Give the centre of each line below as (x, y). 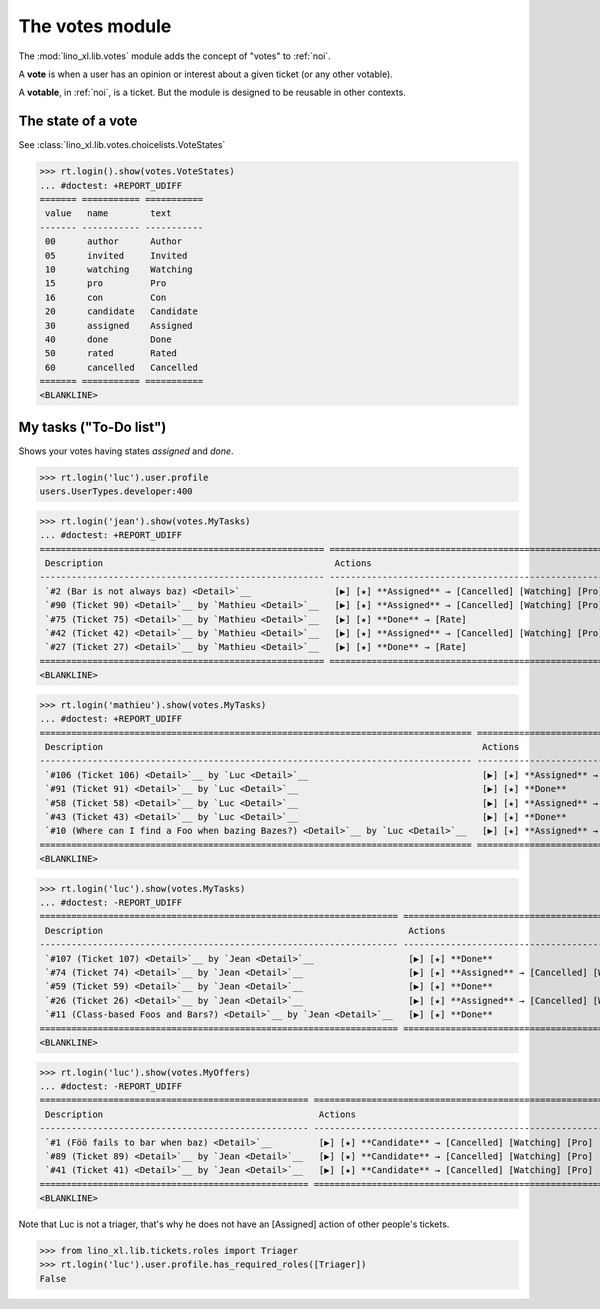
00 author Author (114, 241)
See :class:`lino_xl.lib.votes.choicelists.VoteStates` (122, 145)
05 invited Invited (116, 255)
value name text (108, 213)
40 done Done (108, 339)
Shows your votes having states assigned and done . (126, 451)
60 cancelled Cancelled (122, 367)
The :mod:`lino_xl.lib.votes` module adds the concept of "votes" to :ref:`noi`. (174, 56)
